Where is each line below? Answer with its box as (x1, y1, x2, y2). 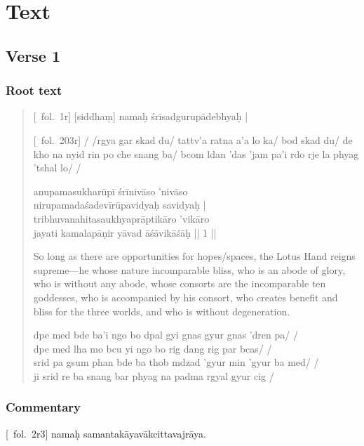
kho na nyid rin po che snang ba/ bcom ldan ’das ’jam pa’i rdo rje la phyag (33, 146, 359, 161)
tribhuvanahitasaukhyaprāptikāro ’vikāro (33, 211, 210, 225)
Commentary (6, 398, 81, 416)
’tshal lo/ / (33, 160, 81, 175)
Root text (6, 81, 62, 99)
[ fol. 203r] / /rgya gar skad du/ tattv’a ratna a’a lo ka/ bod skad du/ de (33, 132, 353, 147)
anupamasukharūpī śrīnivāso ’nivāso (33, 183, 188, 198)
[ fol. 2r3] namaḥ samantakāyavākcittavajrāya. (6, 426, 207, 440)
